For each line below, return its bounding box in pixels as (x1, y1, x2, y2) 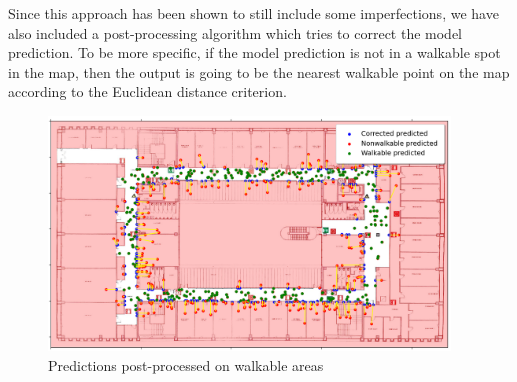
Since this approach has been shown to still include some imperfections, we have (8, 3, 499, 23)
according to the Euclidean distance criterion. (8, 81, 287, 102)
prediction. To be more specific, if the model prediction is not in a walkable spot (8, 42, 501, 63)
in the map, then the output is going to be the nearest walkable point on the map (8, 61, 510, 82)
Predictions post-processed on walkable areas (48, 354, 324, 375)
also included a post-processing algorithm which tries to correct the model (8, 22, 463, 43)
